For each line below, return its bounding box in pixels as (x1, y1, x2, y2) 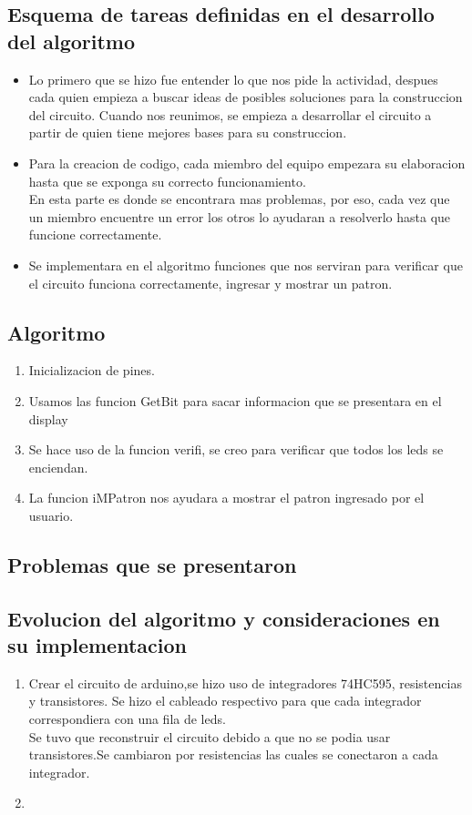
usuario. (28, 505, 74, 525)
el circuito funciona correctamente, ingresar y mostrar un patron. (28, 273, 393, 292)
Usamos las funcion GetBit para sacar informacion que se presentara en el (28, 391, 442, 410)
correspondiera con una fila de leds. (28, 709, 226, 728)
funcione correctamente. (28, 225, 162, 244)
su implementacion (7, 631, 187, 659)
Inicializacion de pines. (28, 361, 155, 380)
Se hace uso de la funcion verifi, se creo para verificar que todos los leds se (28, 440, 444, 459)
